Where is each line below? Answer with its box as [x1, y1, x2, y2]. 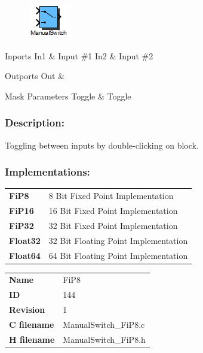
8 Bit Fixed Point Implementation [48, 189, 174, 202]
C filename [9, 318, 54, 330]
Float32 [9, 234, 41, 246]
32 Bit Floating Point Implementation [48, 234, 188, 246]
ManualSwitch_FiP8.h [63, 333, 146, 345]
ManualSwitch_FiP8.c [63, 318, 145, 330]
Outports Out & [5, 70, 65, 82]
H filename [9, 333, 55, 345]
